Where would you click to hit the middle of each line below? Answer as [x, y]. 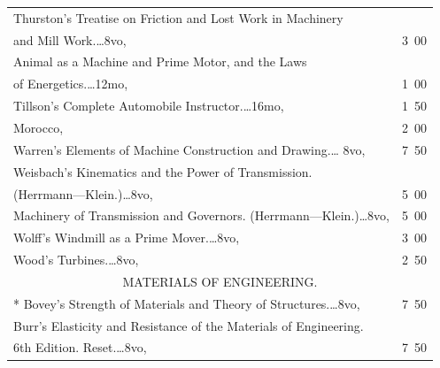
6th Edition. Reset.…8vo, [80, 347]
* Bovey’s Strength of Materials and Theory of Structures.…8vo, [187, 303]
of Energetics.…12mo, [71, 84]
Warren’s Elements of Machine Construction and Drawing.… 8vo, [189, 149]
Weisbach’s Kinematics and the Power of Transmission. [163, 171]
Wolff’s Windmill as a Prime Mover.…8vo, [127, 238]
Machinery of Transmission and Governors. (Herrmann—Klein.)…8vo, [202, 215]
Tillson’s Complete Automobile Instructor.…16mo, [149, 106]
